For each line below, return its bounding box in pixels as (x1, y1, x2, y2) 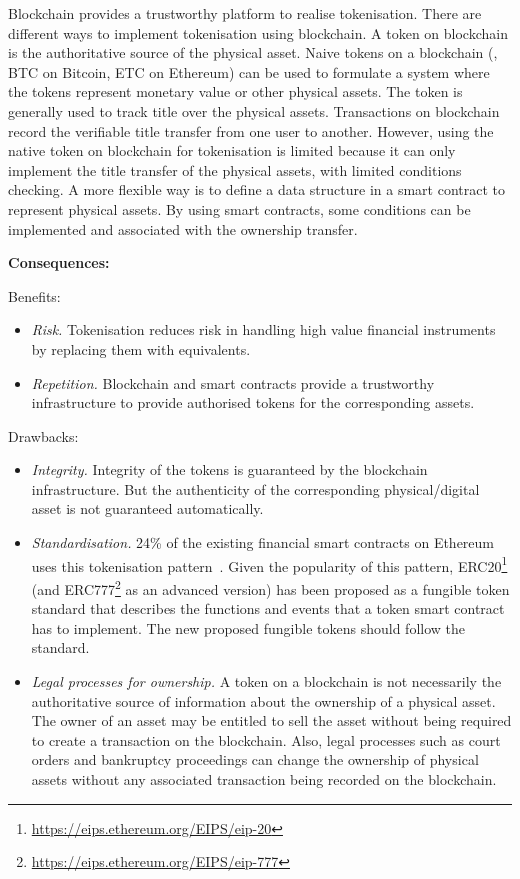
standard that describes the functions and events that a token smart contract (31, 598, 505, 619)
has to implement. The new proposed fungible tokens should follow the (31, 617, 465, 638)
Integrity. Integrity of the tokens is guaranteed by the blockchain (31, 459, 428, 480)
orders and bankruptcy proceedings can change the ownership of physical (31, 749, 479, 770)
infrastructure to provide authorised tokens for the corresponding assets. (31, 392, 475, 413)
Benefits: (8, 285, 61, 306)
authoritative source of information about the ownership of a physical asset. (31, 690, 496, 711)
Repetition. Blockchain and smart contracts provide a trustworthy (31, 372, 435, 393)
